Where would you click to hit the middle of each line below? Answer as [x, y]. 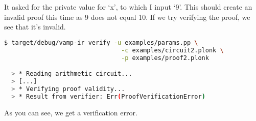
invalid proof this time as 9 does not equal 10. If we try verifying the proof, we [127, 17]
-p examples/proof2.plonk [165, 58]
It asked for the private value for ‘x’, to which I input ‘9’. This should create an [128, 7]
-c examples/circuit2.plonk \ [172, 50]
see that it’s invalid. [35, 27]
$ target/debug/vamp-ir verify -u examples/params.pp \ [101, 42]
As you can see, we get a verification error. [71, 112]
